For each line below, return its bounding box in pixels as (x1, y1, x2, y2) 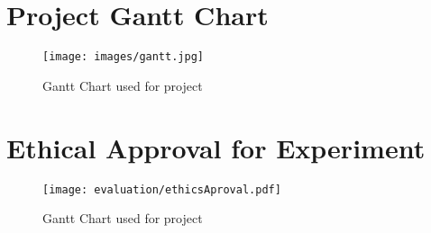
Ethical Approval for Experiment (6, 129, 426, 166)
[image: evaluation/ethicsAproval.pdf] (42, 183, 281, 196)
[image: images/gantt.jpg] (42, 50, 204, 64)
